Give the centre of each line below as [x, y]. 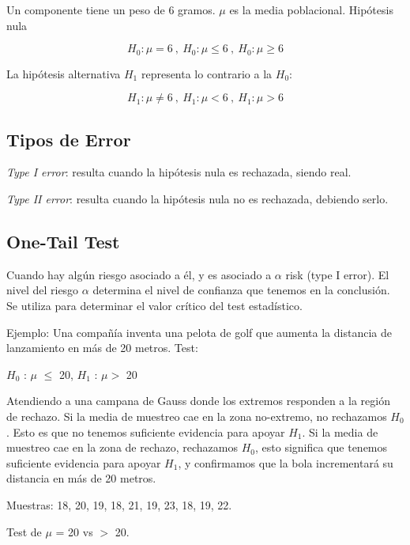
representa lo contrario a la [207, 73]
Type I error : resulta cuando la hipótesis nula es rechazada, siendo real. [179, 172]
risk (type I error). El [337, 274]
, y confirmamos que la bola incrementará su [286, 462]
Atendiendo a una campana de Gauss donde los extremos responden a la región [198, 401]
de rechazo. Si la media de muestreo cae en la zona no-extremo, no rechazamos [197, 416]
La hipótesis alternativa [64, 73]
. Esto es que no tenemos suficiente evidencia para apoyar [146, 431]
